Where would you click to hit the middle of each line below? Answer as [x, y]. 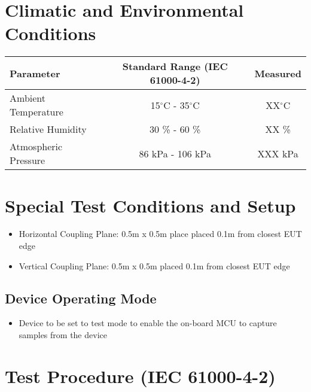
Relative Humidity [48, 129]
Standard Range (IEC [175, 66]
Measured [278, 73]
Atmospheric [36, 147]
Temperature [36, 112]
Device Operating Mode [81, 298]
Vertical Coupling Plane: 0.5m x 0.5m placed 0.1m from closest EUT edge [154, 265]
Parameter [35, 73]
